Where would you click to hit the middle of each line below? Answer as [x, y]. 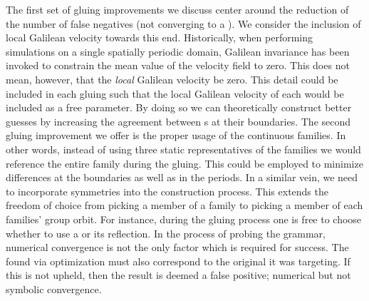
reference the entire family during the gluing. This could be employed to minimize [184, 163]
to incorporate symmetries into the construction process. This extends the [167, 191]
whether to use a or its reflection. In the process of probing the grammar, [166, 233]
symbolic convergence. [54, 289]
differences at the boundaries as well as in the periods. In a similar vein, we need [182, 177]
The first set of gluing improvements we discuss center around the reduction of [177, 9]
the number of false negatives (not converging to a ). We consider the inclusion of [183, 23]
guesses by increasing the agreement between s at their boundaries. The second [178, 121]
